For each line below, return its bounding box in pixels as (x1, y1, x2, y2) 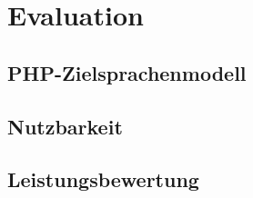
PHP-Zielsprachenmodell (7, 58, 247, 86)
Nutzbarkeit (7, 112, 123, 140)
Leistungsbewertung (7, 165, 199, 193)
